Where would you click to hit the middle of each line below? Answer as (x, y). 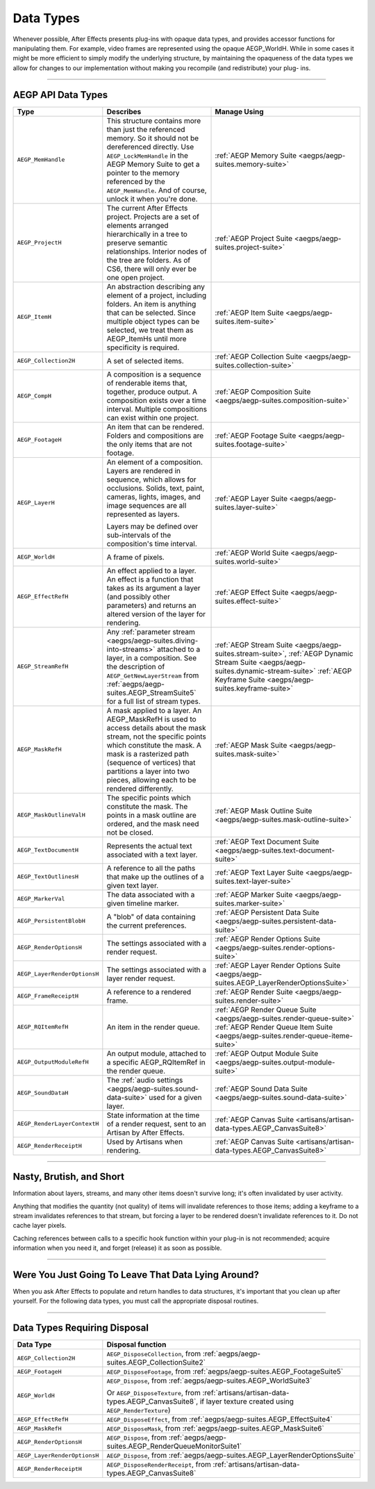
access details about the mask (156, 727)
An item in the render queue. (153, 1027)
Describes (124, 111)
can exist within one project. (153, 418)
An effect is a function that (150, 579)
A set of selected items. (145, 361)
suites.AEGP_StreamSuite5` (151, 693)
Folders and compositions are (155, 436)
